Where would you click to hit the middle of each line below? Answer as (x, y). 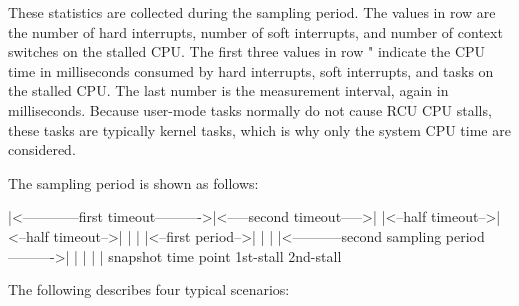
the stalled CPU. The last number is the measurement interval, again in (228, 90)
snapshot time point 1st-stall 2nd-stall (225, 255)
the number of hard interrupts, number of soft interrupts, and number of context (255, 31)
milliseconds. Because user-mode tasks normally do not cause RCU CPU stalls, (250, 109)
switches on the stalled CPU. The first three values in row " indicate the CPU (247, 51)
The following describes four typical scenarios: (149, 289)
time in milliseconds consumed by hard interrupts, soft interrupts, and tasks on (251, 70)
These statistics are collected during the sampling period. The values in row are (252, 12)
